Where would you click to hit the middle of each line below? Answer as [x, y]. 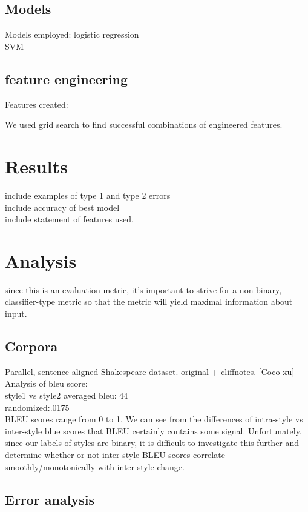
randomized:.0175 [37, 407]
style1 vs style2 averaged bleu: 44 [67, 395]
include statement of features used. [69, 219]
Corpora [31, 346]
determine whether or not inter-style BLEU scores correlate [115, 454]
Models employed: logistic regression [72, 34]
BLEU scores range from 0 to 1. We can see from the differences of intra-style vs [154, 419]
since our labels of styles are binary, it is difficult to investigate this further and [152, 443]
